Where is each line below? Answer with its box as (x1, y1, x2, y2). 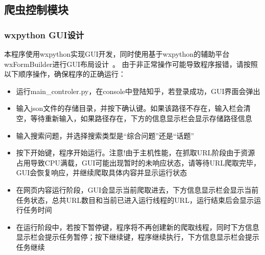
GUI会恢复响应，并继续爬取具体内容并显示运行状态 (16, 167, 187, 178)
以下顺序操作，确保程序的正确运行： (4, 68, 126, 79)
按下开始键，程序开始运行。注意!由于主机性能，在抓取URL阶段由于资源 (16, 147, 255, 158)
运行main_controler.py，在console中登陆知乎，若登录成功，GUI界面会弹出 (16, 85, 260, 96)
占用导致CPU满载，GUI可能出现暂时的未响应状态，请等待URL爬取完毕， (16, 157, 261, 168)
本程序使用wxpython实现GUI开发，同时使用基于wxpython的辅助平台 (4, 49, 230, 59)
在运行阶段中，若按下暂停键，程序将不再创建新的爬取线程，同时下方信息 (16, 221, 259, 232)
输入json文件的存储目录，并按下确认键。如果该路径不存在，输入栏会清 (16, 103, 251, 113)
